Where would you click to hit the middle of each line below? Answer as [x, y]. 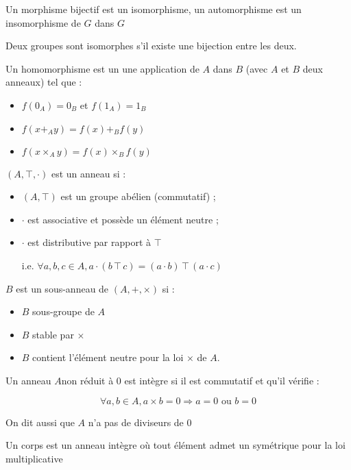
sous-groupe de [63, 311]
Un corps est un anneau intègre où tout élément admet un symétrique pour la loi [175, 445]
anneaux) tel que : [44, 82]
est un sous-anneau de [62, 288]
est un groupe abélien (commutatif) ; [138, 196]
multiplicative [34, 458]
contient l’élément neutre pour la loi [108, 357]
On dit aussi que [40, 422]
